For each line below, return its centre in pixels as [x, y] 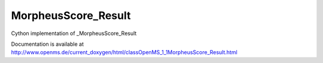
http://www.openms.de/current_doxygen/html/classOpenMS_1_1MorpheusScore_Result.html [124, 52]
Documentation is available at [47, 44]
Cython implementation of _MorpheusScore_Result [74, 33]
